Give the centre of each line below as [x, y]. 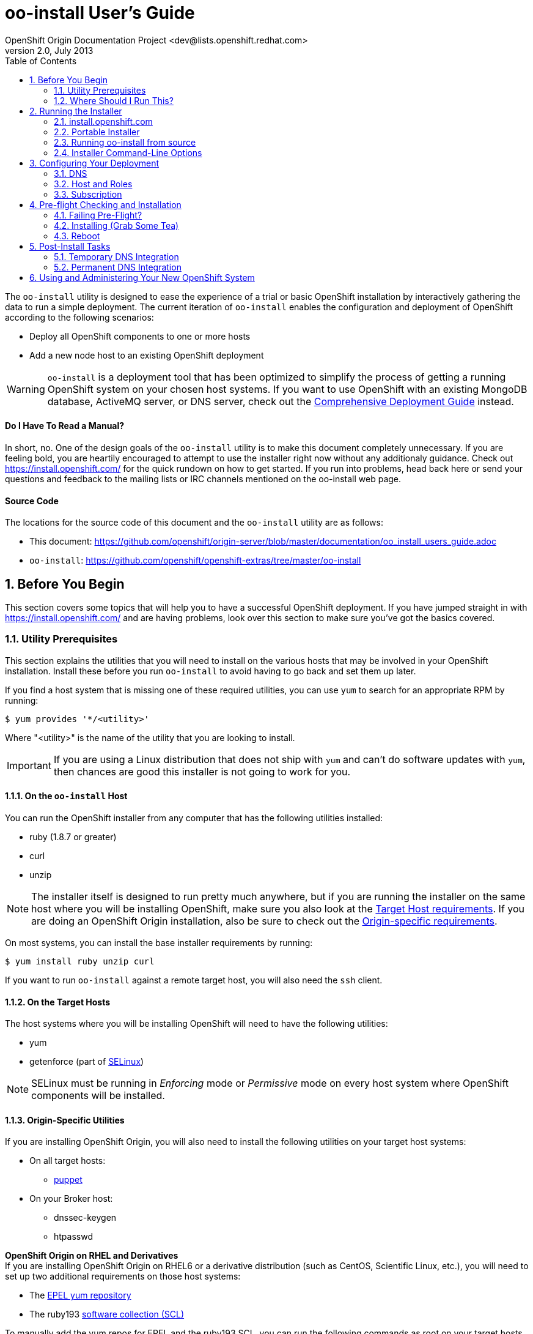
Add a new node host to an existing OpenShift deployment [147, 355]
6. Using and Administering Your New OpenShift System [142, 277]
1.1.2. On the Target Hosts [58, 1002]
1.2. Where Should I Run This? [114, 100]
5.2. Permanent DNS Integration [118, 267]
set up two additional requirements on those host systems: [123, 1276]
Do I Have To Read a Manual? [65, 426]
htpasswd [73, 1237]
